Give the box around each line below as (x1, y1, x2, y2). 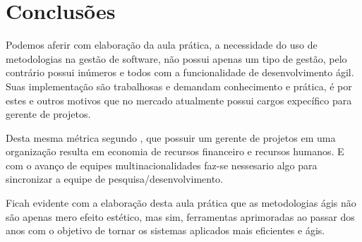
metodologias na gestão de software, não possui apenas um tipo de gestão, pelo (6, 51, 347, 66)
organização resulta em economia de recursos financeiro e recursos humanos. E (6, 144, 344, 159)
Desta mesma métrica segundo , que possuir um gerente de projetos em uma (6, 130, 336, 145)
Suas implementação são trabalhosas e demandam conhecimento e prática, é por (6, 78, 352, 93)
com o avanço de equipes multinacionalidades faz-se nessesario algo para (6, 157, 318, 172)
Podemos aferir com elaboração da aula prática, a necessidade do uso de (6, 37, 318, 52)
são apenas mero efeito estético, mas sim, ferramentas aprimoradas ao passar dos (6, 209, 355, 224)
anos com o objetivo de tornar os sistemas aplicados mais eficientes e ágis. (6, 223, 325, 238)
